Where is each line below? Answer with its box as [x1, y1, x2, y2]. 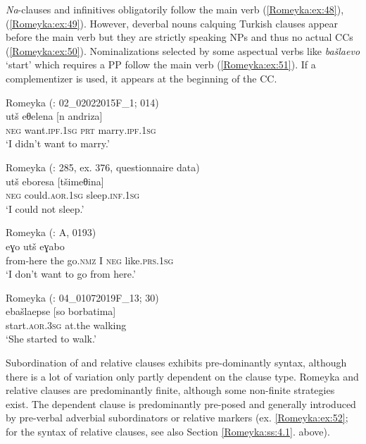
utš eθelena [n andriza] [6, 109, 103, 123]
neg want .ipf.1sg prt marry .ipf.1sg [6, 122, 156, 137]
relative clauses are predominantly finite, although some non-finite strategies [6, 383, 335, 397]
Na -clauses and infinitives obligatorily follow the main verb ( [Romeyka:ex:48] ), [6, 2, 344, 16]
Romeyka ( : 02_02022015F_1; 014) [6, 94, 159, 109]
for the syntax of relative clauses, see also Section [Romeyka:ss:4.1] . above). [6, 424, 330, 439]
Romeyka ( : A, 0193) [6, 225, 96, 240]
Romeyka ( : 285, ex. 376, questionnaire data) [6, 159, 200, 174]
